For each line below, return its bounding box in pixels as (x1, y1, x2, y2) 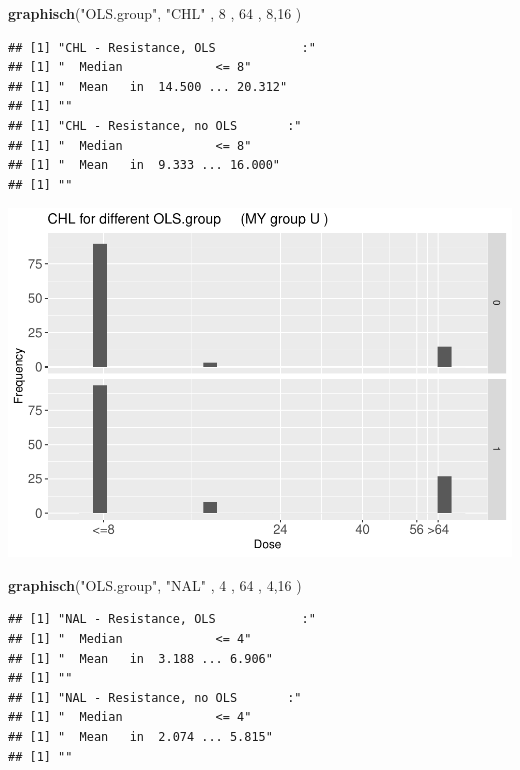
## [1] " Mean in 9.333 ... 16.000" (8, 158, 281, 173)
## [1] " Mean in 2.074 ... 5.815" (8, 730, 273, 745)
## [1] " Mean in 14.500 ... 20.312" (8, 79, 288, 94)
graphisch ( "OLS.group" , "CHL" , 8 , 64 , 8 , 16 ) (8, 3, 302, 23)
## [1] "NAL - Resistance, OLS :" (8, 612, 316, 627)
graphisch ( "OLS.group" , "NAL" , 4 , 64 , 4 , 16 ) (8, 574, 302, 595)
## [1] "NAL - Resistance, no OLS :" (8, 690, 302, 705)
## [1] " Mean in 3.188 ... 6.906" (8, 651, 273, 666)
